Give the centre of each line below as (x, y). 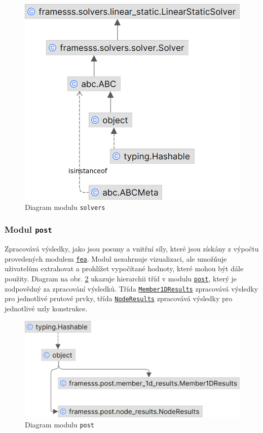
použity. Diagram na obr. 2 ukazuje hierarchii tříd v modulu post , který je (121, 279)
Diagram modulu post (60, 424)
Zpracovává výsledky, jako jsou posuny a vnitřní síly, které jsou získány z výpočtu (132, 249)
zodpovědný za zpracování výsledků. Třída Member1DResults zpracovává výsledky (131, 288)
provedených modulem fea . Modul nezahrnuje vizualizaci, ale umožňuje (116, 258)
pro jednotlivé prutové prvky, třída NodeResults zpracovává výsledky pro (119, 298)
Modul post (28, 229)
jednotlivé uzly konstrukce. (46, 309)
